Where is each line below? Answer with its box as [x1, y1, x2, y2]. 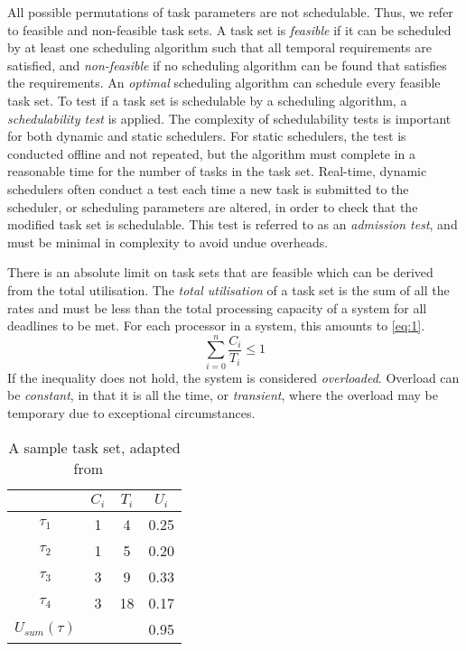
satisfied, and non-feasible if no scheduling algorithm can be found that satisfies [7, 55, 447, 74]
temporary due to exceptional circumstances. [7, 404, 256, 422]
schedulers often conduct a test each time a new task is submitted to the [7, 179, 409, 198]
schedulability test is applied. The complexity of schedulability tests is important [7, 108, 452, 127]
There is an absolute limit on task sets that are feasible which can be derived [7, 263, 433, 282]
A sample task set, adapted [8, 436, 181, 458]
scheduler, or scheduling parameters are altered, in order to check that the [7, 197, 418, 216]
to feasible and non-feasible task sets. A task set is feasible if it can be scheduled [7, 20, 452, 39]
